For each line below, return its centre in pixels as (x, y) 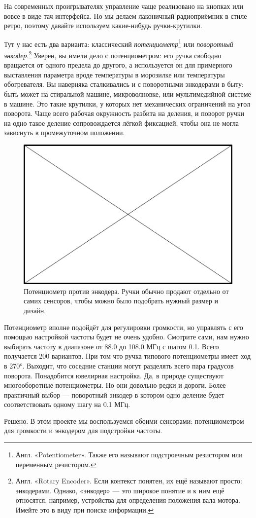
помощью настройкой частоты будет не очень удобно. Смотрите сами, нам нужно (127, 337)
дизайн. (35, 310)
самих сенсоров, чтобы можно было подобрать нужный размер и (121, 301)
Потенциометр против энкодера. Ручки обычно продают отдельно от (126, 291)
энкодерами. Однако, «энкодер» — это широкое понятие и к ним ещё (120, 490)
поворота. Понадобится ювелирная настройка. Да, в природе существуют (114, 375)
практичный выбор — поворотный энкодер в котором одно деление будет (114, 394)
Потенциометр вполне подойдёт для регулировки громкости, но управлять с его (124, 327)
